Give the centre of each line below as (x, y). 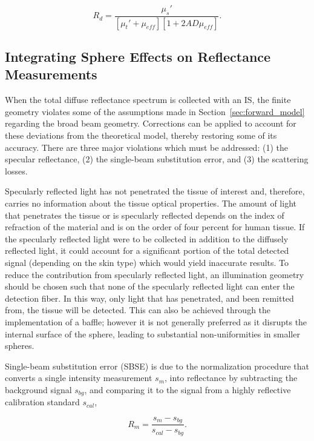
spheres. (20, 346)
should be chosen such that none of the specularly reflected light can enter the (150, 286)
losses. (16, 171)
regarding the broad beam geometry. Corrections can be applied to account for (151, 123)
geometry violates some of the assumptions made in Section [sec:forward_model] (155, 111)
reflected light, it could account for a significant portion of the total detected (147, 250)
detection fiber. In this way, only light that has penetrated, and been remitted (149, 298)
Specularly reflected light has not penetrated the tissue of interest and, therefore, (155, 191)
